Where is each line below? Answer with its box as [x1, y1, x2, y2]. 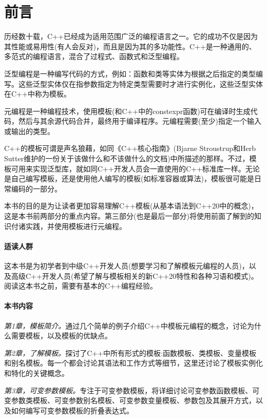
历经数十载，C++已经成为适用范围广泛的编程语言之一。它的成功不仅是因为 [4, 31, 258, 42]
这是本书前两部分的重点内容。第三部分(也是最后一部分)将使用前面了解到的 [4, 211, 254, 221]
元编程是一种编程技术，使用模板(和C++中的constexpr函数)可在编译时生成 [4, 105, 251, 116]
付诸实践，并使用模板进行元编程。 [11, 220, 126, 231]
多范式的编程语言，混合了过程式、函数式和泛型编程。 [4, 51, 184, 62]
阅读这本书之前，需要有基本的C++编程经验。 [4, 280, 157, 291]
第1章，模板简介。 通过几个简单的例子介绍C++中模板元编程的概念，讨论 [4, 320, 247, 331]
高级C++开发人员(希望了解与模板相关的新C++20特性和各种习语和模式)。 [11, 270, 258, 281]
